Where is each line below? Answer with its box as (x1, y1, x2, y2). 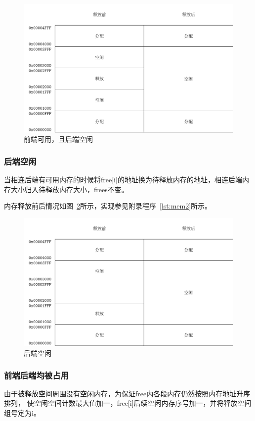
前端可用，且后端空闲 (24, 134, 93, 144)
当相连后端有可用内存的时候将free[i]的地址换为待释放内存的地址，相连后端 (4, 174, 242, 185)
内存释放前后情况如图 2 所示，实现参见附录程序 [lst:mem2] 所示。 (4, 201, 212, 211)
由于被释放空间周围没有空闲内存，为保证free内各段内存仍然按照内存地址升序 (4, 388, 251, 398)
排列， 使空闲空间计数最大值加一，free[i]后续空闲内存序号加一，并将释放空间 (4, 398, 252, 408)
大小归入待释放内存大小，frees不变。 (10, 184, 128, 194)
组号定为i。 (4, 408, 41, 418)
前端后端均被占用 (4, 369, 69, 381)
